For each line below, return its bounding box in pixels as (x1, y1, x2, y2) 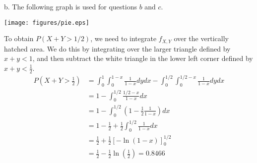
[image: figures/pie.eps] (4, 19, 89, 26)
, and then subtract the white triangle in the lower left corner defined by (32, 53, 253, 63)
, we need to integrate (90, 33, 157, 44)
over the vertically (174, 33, 229, 44)
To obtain (4, 33, 34, 44)
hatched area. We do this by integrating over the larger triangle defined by (4, 43, 231, 54)
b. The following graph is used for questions (4, 1, 137, 11)
